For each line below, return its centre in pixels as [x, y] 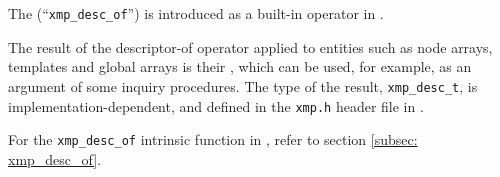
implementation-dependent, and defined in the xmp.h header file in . [216, 105]
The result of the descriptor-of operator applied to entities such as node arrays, [250, 46]
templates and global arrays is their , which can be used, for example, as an [240, 66]
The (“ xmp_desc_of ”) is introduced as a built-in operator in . [196, 13]
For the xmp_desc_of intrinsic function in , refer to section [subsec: [213, 139]
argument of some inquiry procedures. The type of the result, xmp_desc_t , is [243, 85]
